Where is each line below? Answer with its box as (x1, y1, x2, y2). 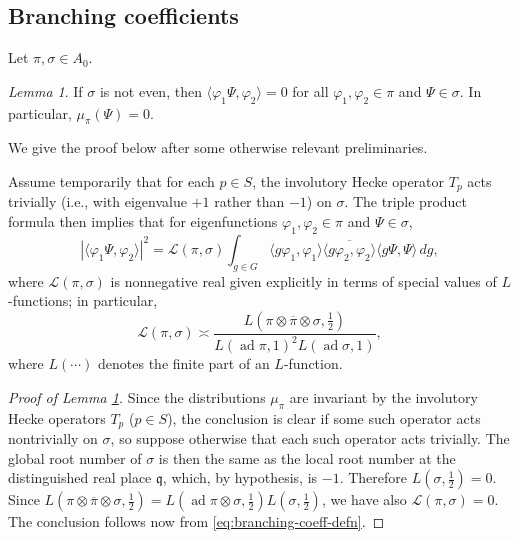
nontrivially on (8, 428, 98, 449)
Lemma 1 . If (8, 80, 83, 101)
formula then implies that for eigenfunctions (8, 211, 278, 232)
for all (292, 80, 329, 101)
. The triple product (344, 191, 468, 212)
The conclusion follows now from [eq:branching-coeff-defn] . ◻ (8, 511, 385, 532)
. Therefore (339, 467, 408, 488)
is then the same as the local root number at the (158, 447, 456, 468)
